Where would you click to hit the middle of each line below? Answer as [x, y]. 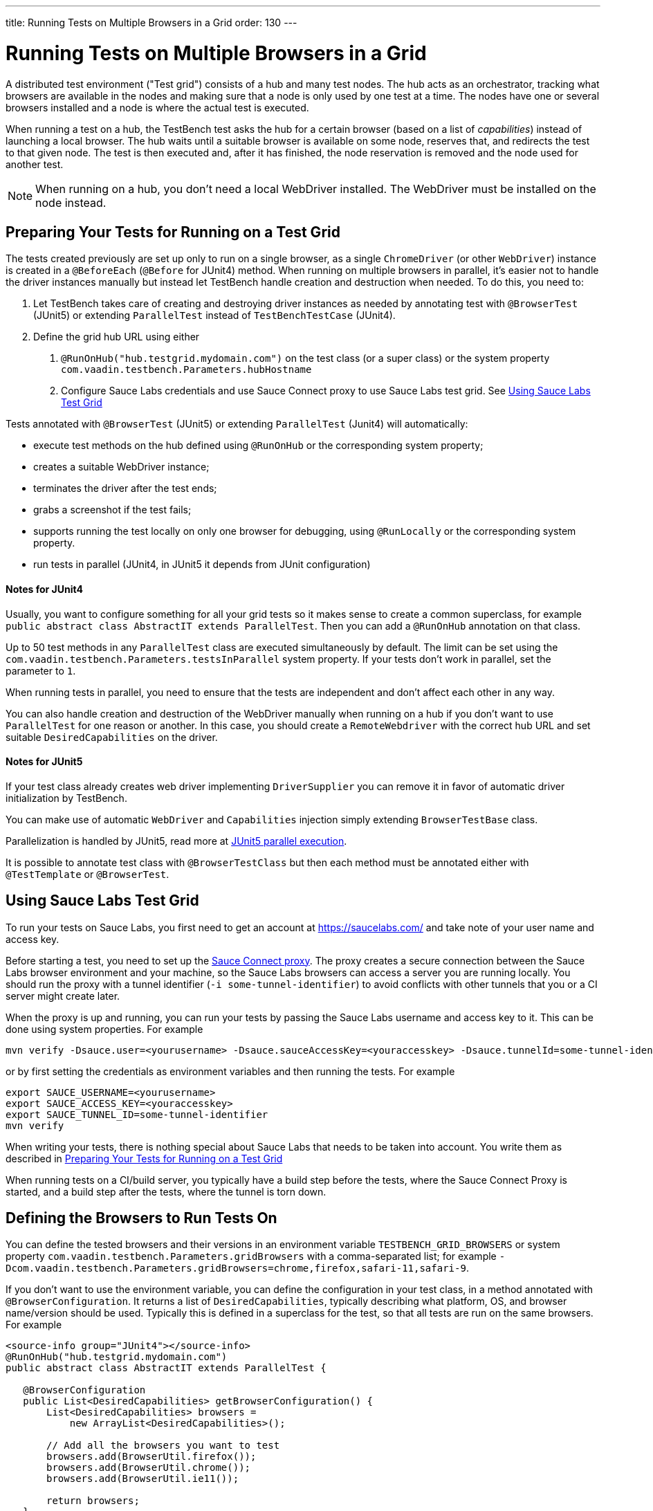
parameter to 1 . [41, 670]
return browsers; [93, 1501]
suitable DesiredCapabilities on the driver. [112, 737]
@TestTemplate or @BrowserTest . [88, 874]
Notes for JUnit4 [45, 589]
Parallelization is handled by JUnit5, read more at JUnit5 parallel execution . [176, 841]
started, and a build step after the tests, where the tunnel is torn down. [166, 1191]
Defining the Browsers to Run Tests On [141, 1218]
